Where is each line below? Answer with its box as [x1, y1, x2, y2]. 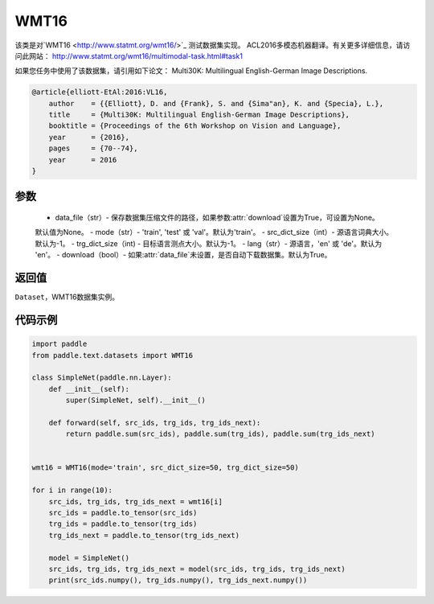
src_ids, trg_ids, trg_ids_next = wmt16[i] [48, 497, 223, 506]
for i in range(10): [31, 486, 113, 495]
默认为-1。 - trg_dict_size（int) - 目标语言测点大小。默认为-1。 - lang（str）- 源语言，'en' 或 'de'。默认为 [35, 238, 382, 249]
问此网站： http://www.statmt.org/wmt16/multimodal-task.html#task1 [14, 51, 243, 60]
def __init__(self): [48, 384, 130, 393]
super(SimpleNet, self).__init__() [65, 396, 207, 405]
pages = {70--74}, [48, 144, 138, 153]
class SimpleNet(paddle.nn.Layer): [31, 373, 172, 382]
